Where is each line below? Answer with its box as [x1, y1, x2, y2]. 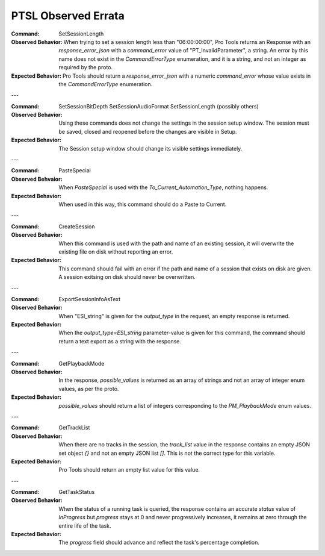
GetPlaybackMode [58, 360, 105, 367]
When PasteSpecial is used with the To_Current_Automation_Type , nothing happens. [58, 184, 268, 191]
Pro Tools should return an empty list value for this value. [58, 466, 200, 473]
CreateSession [58, 223, 96, 230]
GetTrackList [58, 424, 90, 431]
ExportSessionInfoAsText [58, 295, 121, 302]
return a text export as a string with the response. [58, 337, 182, 345]
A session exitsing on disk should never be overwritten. [58, 273, 196, 281]
